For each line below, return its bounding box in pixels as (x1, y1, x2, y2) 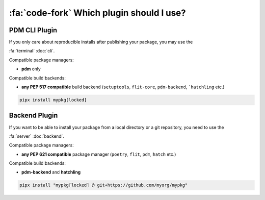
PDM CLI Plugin (9, 26, 57, 34)
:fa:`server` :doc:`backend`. (9, 133, 64, 139)
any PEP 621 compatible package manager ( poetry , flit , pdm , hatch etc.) (21, 151, 176, 157)
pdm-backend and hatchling (21, 169, 81, 175)
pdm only (21, 66, 41, 72)
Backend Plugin (9, 111, 58, 120)
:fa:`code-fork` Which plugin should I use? (9, 7, 186, 18)
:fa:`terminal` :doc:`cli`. (9, 48, 55, 54)
